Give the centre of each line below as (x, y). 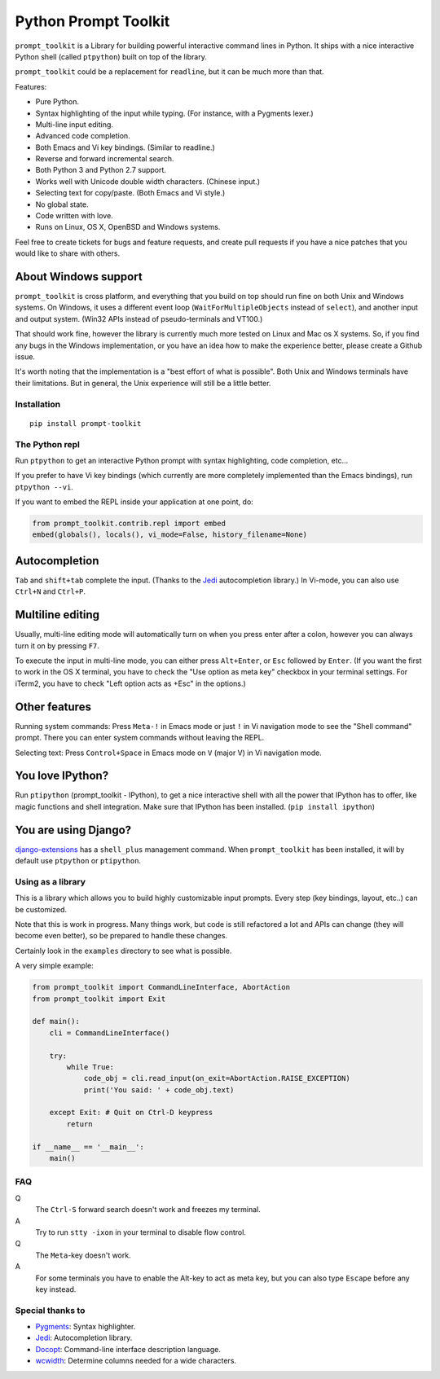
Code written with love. (74, 216)
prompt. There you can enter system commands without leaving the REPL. (140, 738)
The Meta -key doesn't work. (83, 1255)
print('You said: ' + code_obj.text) (159, 1090)
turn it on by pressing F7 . (57, 646)
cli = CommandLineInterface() (110, 1033)
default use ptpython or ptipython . (78, 861)
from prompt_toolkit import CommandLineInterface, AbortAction (161, 987)
